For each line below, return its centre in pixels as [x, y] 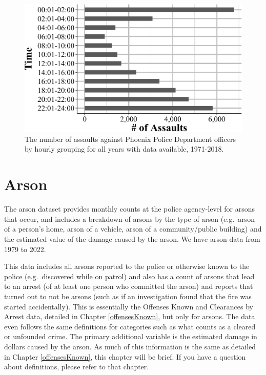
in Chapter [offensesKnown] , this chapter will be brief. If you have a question [125, 356]
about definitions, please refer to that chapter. [77, 367]
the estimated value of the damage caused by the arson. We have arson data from [132, 238]
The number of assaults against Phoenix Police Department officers [130, 139]
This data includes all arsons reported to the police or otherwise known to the [127, 266]
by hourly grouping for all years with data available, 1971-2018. [124, 149]
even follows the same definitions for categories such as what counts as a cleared [130, 326]
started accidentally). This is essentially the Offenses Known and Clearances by [129, 306]
